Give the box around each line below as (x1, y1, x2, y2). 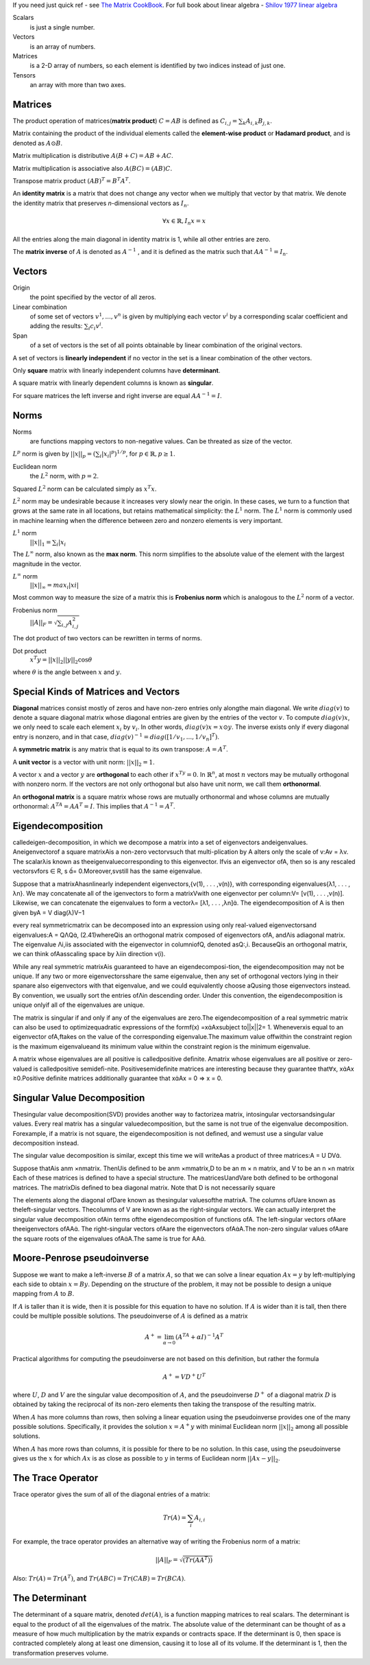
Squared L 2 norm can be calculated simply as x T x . (12, 484, 157, 493)
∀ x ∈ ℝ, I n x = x (162, 217, 206, 226)
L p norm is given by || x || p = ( (12, 449, 96, 460)
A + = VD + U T (162, 1371, 206, 1381)
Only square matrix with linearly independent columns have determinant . (12, 366, 221, 374)
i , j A (61, 618, 73, 628)
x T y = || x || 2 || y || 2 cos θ (29, 655, 92, 665)
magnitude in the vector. (12, 559, 82, 568)
